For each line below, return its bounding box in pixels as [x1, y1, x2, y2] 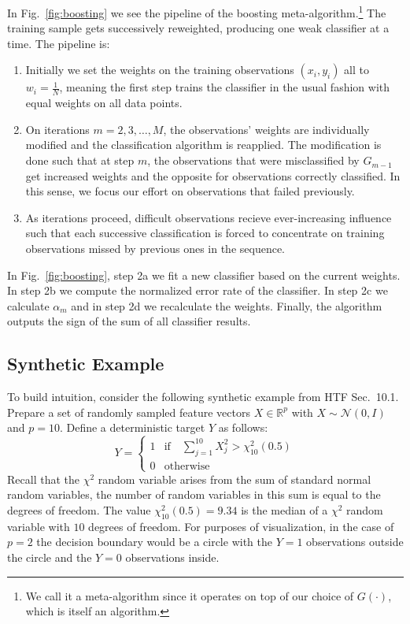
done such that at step [25, 152, 135, 169]
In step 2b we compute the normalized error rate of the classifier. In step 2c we [7, 282, 388, 299]
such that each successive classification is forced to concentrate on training [25, 225, 385, 241]
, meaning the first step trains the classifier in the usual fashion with [59, 79, 390, 95]
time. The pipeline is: [7, 35, 110, 51]
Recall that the [7, 470, 79, 487]
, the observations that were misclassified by [147, 152, 360, 169]
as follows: [218, 419, 268, 436]
